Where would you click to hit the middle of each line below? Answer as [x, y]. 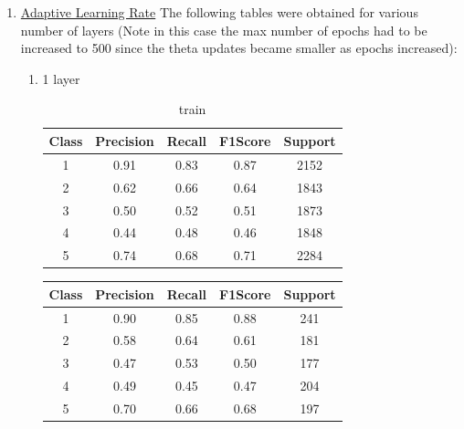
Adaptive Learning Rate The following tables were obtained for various [219, 12]
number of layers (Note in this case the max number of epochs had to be [224, 30]
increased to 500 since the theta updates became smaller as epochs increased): [239, 48]
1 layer [61, 78]
